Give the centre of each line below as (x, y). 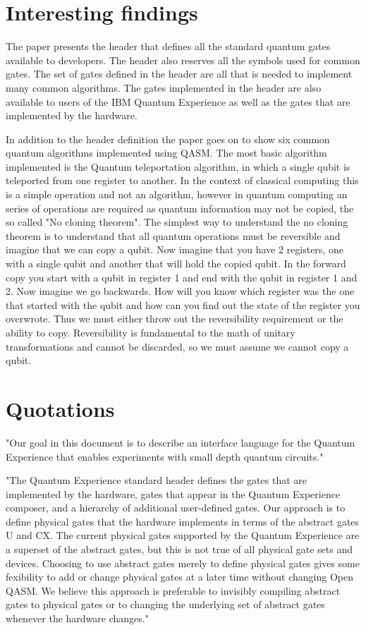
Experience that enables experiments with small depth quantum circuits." (165, 456)
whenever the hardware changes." (77, 618)
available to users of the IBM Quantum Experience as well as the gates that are (178, 101)
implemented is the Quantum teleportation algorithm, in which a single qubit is (178, 166)
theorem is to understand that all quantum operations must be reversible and (173, 235)
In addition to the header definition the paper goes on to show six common (168, 139)
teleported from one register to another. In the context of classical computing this (182, 180)
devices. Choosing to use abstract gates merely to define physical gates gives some (183, 563)
